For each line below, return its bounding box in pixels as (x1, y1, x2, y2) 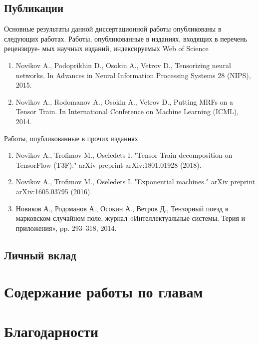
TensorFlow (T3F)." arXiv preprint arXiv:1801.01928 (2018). (15, 159, 202, 170)
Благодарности (4, 320, 99, 341)
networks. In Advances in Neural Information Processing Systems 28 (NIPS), (15, 70, 251, 80)
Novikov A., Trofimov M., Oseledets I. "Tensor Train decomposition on (15, 150, 233, 160)
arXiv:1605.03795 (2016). (15, 186, 92, 196)
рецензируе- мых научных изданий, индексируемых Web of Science (4, 43, 209, 54)
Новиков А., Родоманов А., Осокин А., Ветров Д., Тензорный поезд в (15, 203, 229, 213)
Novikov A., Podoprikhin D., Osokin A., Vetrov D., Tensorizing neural (15, 60, 231, 70)
